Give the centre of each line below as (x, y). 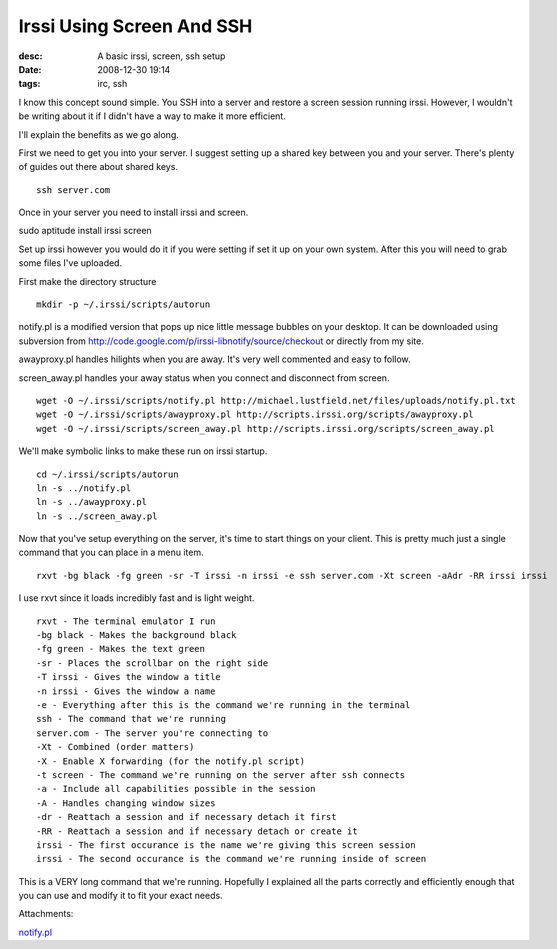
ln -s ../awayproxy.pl (92, 502)
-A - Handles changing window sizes (126, 803)
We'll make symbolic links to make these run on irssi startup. (143, 451)
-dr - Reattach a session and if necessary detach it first (186, 817)
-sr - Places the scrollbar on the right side (152, 663)
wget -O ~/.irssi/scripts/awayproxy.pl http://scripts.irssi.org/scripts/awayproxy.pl (255, 414)
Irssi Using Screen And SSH (135, 26)
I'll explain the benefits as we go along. (99, 134)
